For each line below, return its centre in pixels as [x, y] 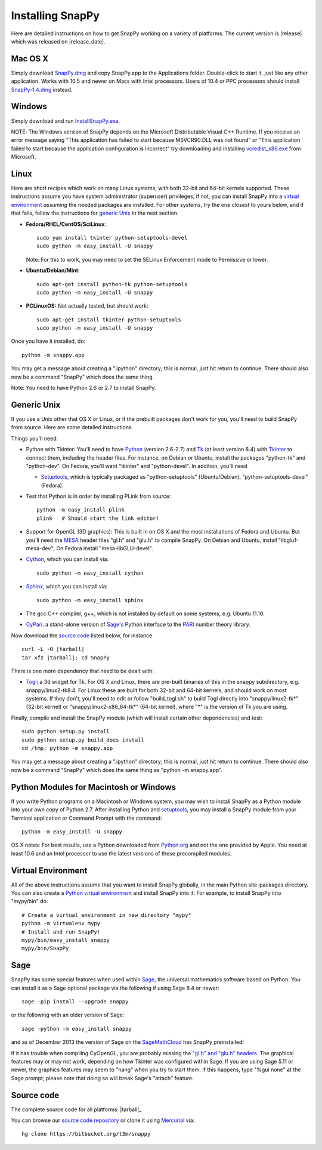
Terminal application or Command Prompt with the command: [86, 818]
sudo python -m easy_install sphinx [90, 600]
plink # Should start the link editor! [98, 518]
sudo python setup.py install [66, 731]
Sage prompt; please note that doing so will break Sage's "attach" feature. [102, 1078]
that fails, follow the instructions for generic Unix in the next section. [95, 213]
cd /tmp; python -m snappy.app [67, 748]
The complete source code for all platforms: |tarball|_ [76, 1109]
